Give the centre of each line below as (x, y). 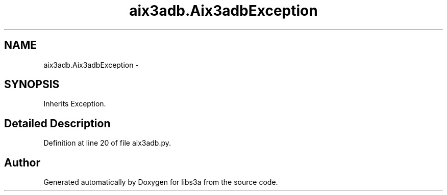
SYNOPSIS (32, 85)
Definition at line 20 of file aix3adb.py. (107, 143)
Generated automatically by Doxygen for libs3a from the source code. (161, 182)
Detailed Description (57, 123)
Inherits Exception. (75, 104)
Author (22, 162)
